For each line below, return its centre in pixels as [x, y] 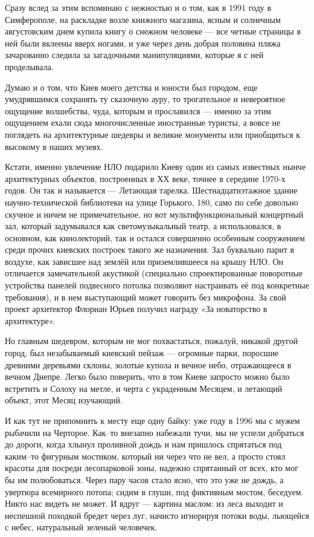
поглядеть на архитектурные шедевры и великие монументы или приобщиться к [153, 134]
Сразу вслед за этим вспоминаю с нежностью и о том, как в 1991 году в [138, 7]
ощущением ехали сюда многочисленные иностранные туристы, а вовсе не [143, 122]
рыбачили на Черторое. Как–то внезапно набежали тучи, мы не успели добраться [155, 432]
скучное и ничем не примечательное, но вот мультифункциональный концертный [154, 214]
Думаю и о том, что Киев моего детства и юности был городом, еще [131, 87]
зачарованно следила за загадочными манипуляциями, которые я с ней [134, 55]
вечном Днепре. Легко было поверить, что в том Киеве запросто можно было [147, 376]
